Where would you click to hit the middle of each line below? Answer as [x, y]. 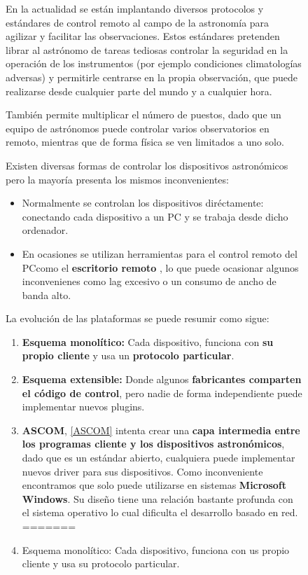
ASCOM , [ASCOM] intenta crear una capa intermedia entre [161, 430]
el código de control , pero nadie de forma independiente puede [162, 393]
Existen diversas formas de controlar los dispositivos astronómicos [147, 165]
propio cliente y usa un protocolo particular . [128, 355]
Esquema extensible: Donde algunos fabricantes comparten [162, 379]
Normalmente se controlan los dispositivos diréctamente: [143, 203]
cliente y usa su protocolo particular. [101, 563]
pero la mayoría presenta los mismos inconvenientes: [117, 179]
